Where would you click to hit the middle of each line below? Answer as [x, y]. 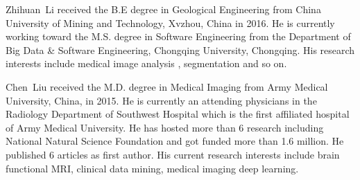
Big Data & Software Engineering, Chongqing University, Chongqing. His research [180, 49]
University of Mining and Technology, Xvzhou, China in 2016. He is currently [170, 22]
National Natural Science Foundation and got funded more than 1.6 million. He [175, 141]
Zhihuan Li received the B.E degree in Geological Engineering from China [163, 9]
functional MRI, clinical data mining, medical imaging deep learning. [152, 168]
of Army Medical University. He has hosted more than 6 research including [165, 127]
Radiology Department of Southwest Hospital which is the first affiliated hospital [178, 114]
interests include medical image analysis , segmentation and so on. [146, 63]
